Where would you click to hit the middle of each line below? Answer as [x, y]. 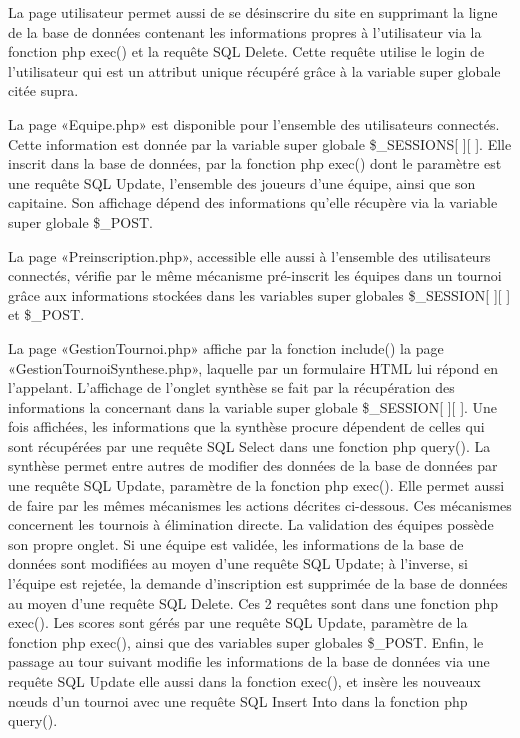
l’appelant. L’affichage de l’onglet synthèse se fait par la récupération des [231, 387]
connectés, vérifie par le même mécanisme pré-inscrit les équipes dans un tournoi [255, 275]
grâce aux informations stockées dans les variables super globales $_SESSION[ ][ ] [259, 294]
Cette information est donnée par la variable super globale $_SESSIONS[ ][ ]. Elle [260, 143]
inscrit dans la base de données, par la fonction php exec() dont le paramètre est [255, 163]
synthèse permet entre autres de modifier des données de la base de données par [253, 465]
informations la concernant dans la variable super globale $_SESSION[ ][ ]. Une [253, 406]
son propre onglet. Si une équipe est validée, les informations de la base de [236, 543]
